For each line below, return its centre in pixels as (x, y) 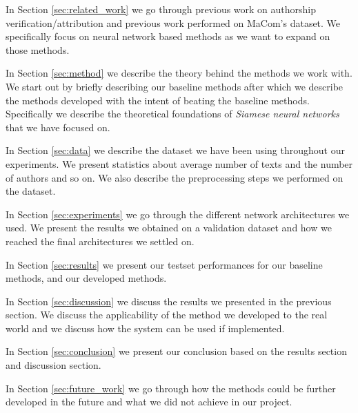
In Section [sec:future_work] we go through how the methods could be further (171, 388)
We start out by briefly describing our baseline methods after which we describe (175, 86)
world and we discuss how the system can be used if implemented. (145, 328)
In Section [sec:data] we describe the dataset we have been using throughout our (175, 150)
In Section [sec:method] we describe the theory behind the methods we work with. (179, 73)
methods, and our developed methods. (86, 278)
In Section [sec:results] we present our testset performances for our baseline (164, 264)
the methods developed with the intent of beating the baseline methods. (158, 100)
